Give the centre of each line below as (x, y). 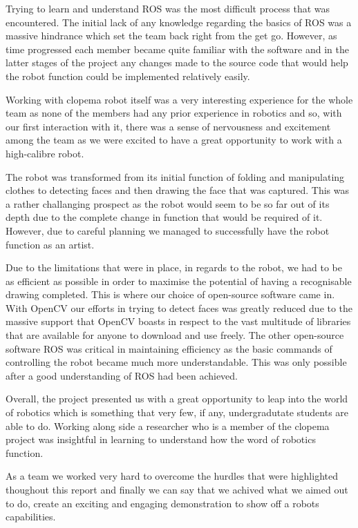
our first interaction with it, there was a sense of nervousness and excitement (168, 126)
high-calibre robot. (45, 153)
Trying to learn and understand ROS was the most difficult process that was (168, 8)
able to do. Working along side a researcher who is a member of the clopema (168, 426)
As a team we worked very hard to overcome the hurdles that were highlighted (172, 476)
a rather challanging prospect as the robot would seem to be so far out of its (168, 203)
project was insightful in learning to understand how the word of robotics (161, 439)
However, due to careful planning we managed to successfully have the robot (168, 230)
